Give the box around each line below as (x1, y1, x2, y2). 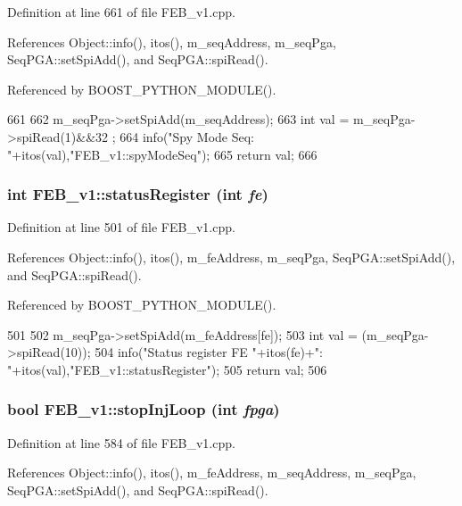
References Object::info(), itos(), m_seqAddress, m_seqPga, (7, 32, 336, 51)
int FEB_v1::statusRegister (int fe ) (7, 183, 268, 205)
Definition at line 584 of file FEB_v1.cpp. (7, 433, 235, 452)
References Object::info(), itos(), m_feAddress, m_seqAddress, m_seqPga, (7, 463, 417, 482)
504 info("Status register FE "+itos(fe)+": (95, 343, 323, 361)
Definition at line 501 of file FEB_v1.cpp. (7, 218, 235, 236)
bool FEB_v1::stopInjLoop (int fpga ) (7, 398, 280, 420)
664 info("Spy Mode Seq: (120, 127, 254, 145)
